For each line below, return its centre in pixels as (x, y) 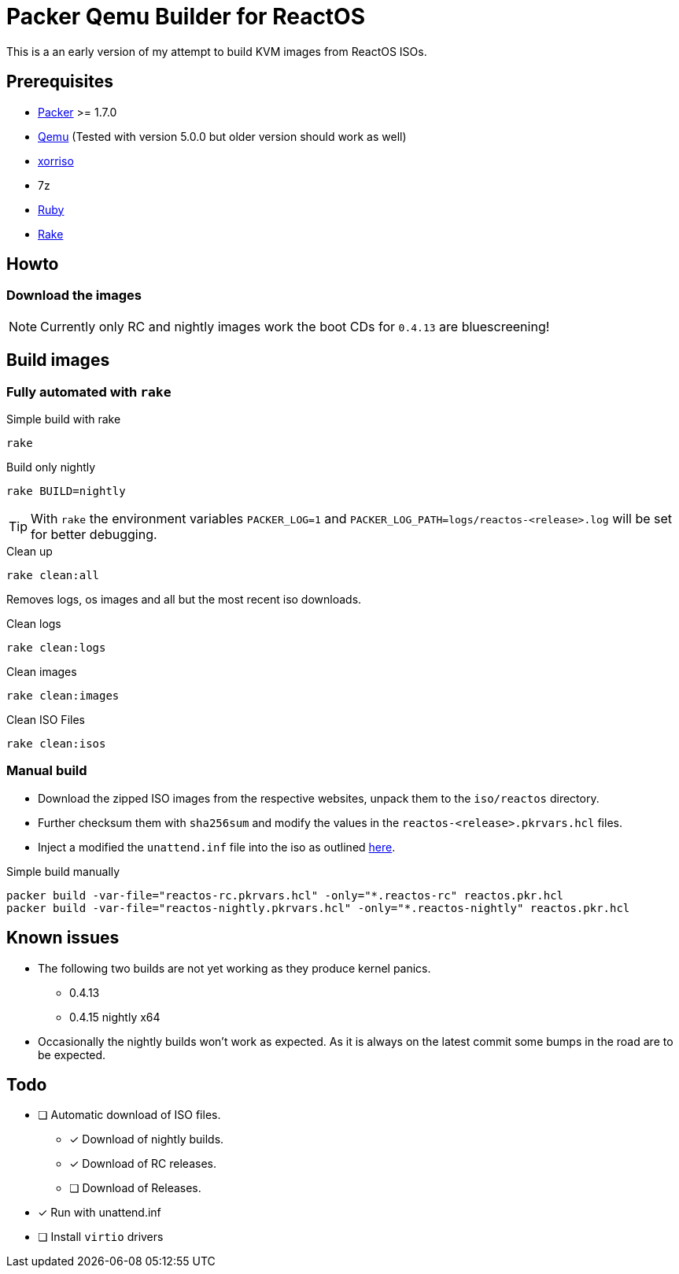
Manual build (47, 771)
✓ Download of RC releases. (143, 1164)
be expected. (72, 1054)
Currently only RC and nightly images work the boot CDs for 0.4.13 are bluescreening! (295, 326)
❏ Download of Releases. (135, 1188)
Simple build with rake (64, 419)
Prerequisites (60, 82)
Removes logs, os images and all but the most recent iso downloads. (184, 600)
